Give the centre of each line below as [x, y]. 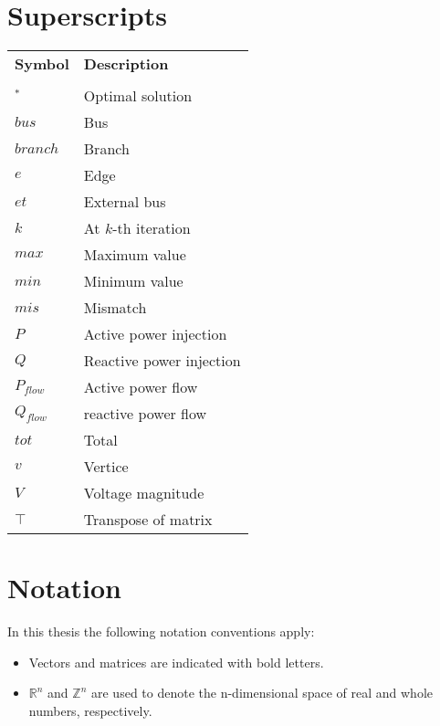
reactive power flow [145, 414]
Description [126, 64]
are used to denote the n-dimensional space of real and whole [262, 693]
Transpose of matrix [148, 520]
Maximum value [135, 255]
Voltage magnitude [144, 493]
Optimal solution [138, 96]
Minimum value [133, 281]
